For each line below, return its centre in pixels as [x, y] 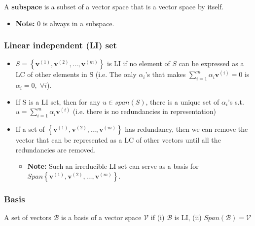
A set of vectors [28, 217]
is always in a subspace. [78, 23]
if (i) [158, 217]
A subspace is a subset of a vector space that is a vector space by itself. [114, 6]
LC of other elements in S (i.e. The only [76, 74]
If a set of [30, 129]
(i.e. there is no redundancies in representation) [144, 111]
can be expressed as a [211, 63]
